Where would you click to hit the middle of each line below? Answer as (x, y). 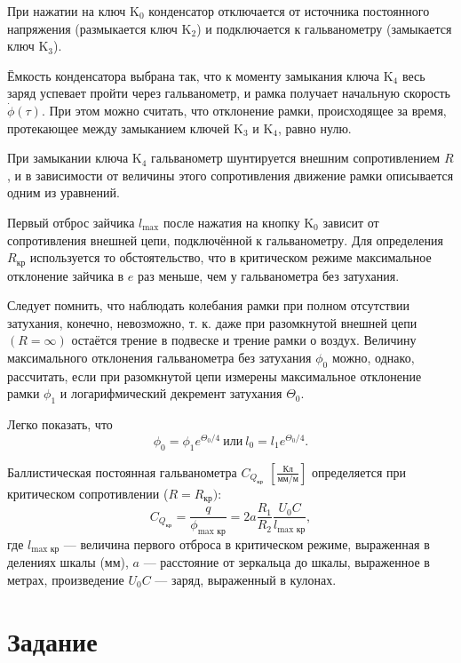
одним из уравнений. (64, 192)
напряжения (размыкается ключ (92, 28)
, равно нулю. (314, 128)
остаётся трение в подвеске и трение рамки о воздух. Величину (244, 340)
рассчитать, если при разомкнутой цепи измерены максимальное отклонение (215, 375)
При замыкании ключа (68, 158)
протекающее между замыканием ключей (119, 128)
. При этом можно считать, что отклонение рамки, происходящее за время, (244, 110)
